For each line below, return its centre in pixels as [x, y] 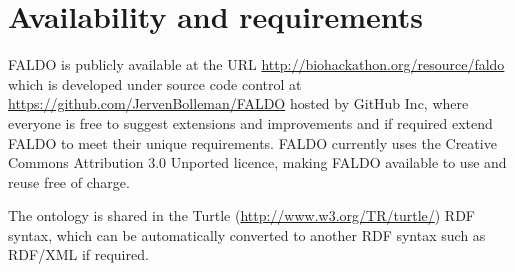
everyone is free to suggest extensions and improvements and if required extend [250, 122]
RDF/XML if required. [78, 254]
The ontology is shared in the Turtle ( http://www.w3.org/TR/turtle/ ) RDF [242, 215]
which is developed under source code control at [155, 83]
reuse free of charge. [69, 181]
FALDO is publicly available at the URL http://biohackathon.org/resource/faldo [256, 64]
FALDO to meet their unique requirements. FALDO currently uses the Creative [252, 142]
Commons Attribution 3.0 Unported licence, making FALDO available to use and [257, 162]
